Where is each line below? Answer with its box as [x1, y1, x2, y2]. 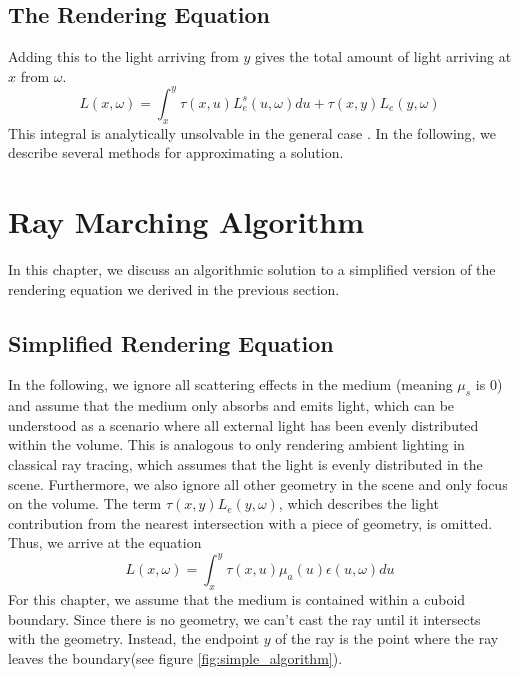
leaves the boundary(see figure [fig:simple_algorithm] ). [8, 648, 343, 669]
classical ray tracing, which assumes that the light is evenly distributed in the [8, 453, 483, 474]
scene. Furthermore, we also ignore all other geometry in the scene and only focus [8, 473, 508, 494]
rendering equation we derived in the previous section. [8, 278, 340, 299]
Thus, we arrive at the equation [8, 532, 202, 553]
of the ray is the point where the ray [275, 628, 499, 649]
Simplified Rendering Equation [8, 327, 334, 358]
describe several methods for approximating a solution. [8, 142, 344, 163]
